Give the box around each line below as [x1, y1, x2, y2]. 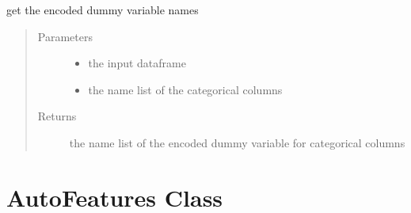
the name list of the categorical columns [88, 81, 283, 97]
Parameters [37, 28, 93, 44]
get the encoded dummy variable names [6, 2, 199, 17]
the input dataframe [88, 55, 186, 71]
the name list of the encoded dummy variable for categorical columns [69, 134, 405, 150]
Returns [37, 108, 77, 124]
